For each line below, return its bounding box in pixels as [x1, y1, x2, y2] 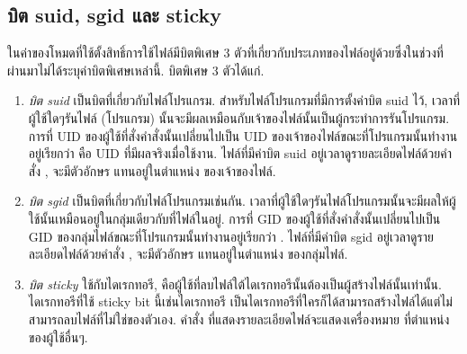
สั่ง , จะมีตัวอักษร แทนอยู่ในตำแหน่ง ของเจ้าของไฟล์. [28, 161, 276, 180]
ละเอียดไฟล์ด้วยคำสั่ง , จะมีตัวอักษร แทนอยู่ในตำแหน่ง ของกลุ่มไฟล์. [28, 244, 348, 263]
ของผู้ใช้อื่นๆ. [28, 327, 88, 346]
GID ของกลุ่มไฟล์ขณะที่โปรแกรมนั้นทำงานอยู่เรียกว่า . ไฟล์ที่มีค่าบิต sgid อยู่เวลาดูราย [28, 226, 434, 245]
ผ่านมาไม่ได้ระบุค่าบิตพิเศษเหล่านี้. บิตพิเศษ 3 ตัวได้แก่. [7, 60, 265, 79]
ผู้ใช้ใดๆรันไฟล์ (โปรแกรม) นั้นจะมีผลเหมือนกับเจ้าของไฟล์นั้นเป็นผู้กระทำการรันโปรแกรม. [28, 108, 450, 127]
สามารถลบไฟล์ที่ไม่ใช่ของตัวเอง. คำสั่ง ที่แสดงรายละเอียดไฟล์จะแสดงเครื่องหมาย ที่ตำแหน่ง [28, 309, 450, 328]
